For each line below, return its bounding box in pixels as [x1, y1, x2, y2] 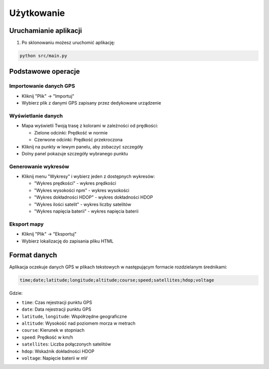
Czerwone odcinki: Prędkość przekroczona [34, 137, 123, 143]
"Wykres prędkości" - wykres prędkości [34, 180, 117, 186]
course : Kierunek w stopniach [21, 327, 85, 333]
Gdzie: [9, 290, 23, 296]
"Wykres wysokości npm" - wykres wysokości [34, 187, 130, 193]
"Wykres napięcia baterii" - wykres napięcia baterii [34, 208, 139, 214]
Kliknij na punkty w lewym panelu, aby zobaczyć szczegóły [21, 143, 143, 149]
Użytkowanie [9, 7, 65, 18]
